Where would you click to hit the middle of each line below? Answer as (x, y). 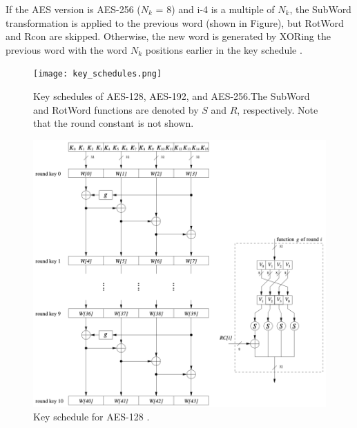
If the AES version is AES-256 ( (73, 9)
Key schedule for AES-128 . (91, 417)
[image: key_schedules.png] (98, 74)
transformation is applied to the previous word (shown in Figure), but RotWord (175, 22)
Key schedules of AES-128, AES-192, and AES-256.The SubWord (172, 96)
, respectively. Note (278, 109)
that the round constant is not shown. (114, 123)
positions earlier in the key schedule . (224, 49)
